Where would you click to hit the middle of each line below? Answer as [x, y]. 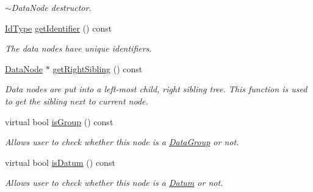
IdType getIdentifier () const [59, 28]
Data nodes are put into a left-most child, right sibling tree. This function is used [156, 89]
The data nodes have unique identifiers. [78, 48]
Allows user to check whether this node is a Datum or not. [114, 183]
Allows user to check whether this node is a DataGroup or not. [122, 142]
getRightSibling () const [98, 68]
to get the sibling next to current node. [77, 101]
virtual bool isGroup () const [59, 121]
